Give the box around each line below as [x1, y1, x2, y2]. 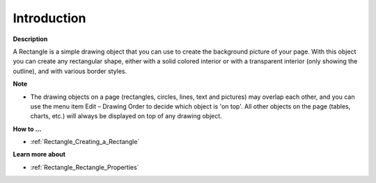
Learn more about [13, 150, 66, 159]
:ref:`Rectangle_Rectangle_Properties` [30, 163, 139, 171]
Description [13, 35, 48, 43]
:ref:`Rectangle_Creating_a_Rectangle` [30, 138, 140, 146]
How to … [13, 125, 42, 133]
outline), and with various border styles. [13, 67, 127, 75]
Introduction [13, 10, 86, 26]
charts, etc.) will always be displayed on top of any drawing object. [30, 112, 222, 120]
